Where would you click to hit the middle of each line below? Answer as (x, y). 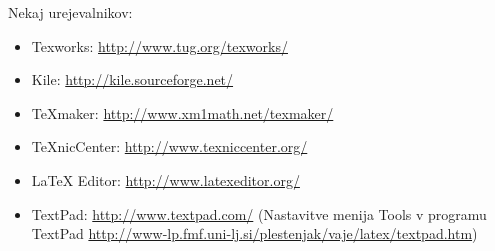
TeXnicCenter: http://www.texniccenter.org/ (169, 146)
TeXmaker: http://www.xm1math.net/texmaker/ (182, 112)
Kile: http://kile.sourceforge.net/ (132, 79)
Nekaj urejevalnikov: (70, 12)
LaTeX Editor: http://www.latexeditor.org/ (165, 179)
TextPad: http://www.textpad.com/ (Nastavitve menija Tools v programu (259, 213)
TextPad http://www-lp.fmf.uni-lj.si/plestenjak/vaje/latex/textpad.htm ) (254, 233)
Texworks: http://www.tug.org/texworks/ (159, 45)
